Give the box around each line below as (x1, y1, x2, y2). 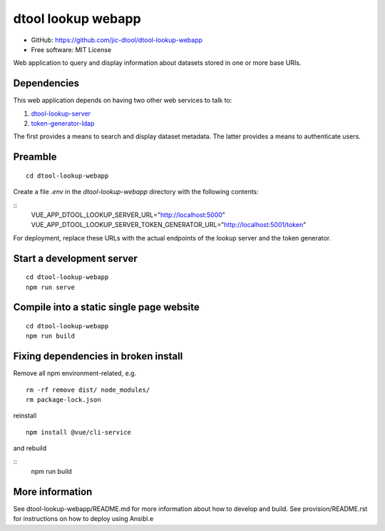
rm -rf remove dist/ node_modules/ (26, 385, 150, 394)
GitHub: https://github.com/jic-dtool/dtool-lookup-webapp (31, 36, 203, 44)
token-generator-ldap (31, 119, 95, 128)
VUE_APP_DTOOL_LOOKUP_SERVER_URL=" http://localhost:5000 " (31, 211, 226, 219)
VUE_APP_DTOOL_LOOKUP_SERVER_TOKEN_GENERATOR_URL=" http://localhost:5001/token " (31, 221, 307, 229)
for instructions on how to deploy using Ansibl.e (13, 515, 154, 523)
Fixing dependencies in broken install (13, 350, 183, 363)
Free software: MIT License (31, 45, 112, 54)
